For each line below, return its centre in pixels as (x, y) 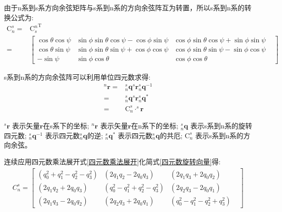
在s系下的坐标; (66, 126)
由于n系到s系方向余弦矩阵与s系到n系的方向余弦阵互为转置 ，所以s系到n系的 (124, 7)
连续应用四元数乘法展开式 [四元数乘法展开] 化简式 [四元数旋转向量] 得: (112, 161)
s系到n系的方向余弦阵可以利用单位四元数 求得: (77, 76)
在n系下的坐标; (155, 126)
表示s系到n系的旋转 (221, 126)
